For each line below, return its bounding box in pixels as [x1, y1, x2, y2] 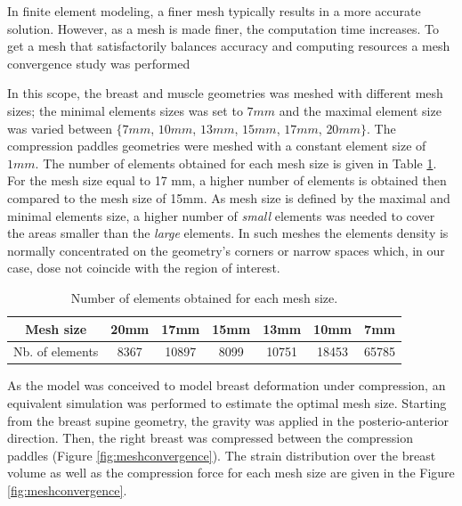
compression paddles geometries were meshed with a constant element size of [7, 136, 426, 155]
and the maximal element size [279, 101, 442, 119]
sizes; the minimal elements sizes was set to [7, 101, 243, 119]
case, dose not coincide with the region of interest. [7, 258, 280, 277]
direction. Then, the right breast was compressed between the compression [7, 428, 413, 447]
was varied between [7, 118, 112, 137]
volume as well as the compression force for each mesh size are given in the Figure [7, 463, 455, 482]
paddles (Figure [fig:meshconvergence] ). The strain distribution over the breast [7, 445, 436, 464]
